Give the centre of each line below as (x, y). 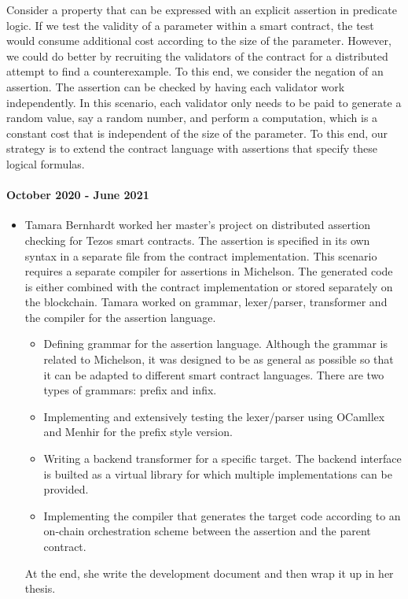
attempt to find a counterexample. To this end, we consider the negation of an (195, 71)
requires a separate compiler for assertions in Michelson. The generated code (209, 271)
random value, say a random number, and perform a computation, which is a (192, 118)
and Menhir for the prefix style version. (138, 432)
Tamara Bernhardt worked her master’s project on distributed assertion (198, 225)
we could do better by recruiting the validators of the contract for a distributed (197, 55)
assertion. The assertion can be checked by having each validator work (176, 86)
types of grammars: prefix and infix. (130, 390)
